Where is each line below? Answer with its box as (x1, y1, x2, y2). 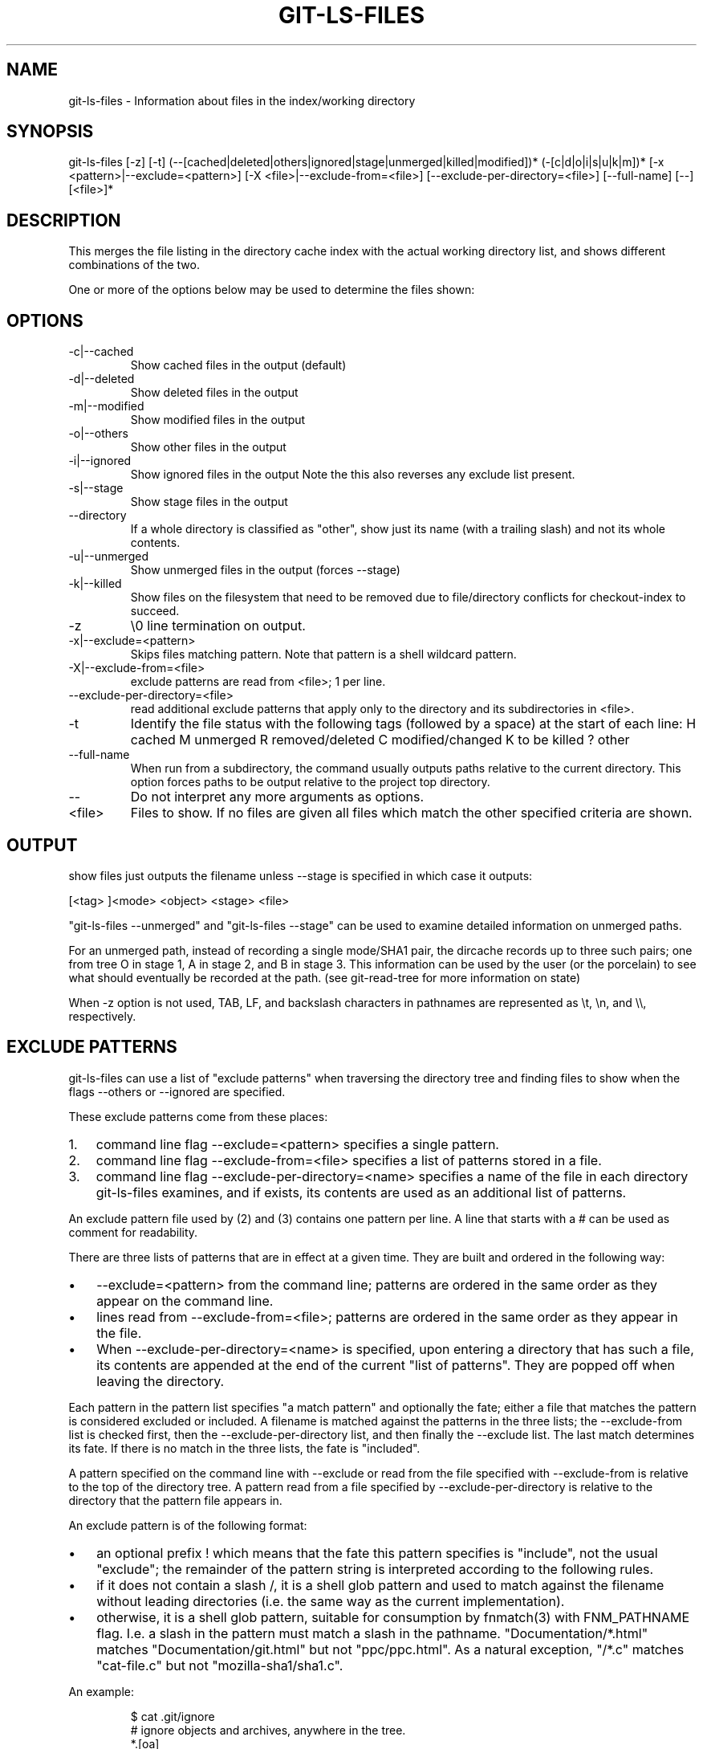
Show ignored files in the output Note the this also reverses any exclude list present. (130, 467, 575, 482)
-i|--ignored (68, 454, 132, 468)
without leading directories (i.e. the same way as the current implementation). (96, 1592, 565, 1609)
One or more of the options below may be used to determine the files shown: (68, 283, 475, 297)
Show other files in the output (130, 440, 286, 455)
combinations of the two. (68, 258, 200, 272)
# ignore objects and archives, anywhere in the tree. (130, 1722, 406, 1737)
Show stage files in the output (130, 495, 288, 509)
